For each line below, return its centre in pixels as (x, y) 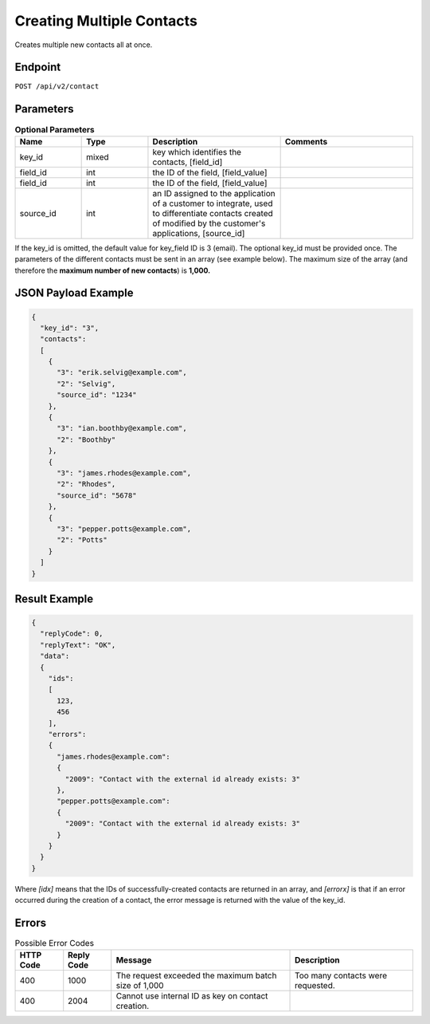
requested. (315, 986)
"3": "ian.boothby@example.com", (122, 428)
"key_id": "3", (70, 328)
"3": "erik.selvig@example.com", (122, 372)
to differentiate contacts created (213, 213)
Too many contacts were (341, 975)
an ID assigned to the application (214, 193)
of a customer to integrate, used (213, 203)
